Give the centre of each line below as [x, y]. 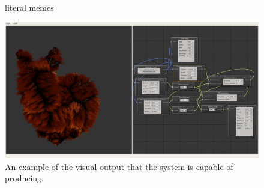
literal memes [29, 7]
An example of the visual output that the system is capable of [119, 166]
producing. [25, 178]
